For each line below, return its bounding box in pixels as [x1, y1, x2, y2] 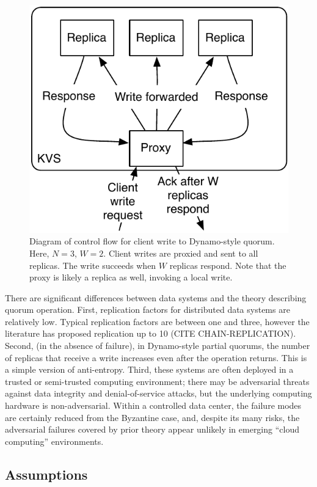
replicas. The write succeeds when [29, 258, 156, 271]
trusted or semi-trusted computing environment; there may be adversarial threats [5, 375, 310, 387]
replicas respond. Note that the [169, 258, 286, 271]
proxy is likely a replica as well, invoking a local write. [29, 271, 233, 284]
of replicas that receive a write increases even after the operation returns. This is [5, 351, 307, 364]
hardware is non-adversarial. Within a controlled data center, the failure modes [5, 399, 302, 412]
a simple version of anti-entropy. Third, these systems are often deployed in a [5, 363, 294, 376]
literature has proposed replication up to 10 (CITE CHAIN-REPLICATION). [5, 327, 296, 340]
